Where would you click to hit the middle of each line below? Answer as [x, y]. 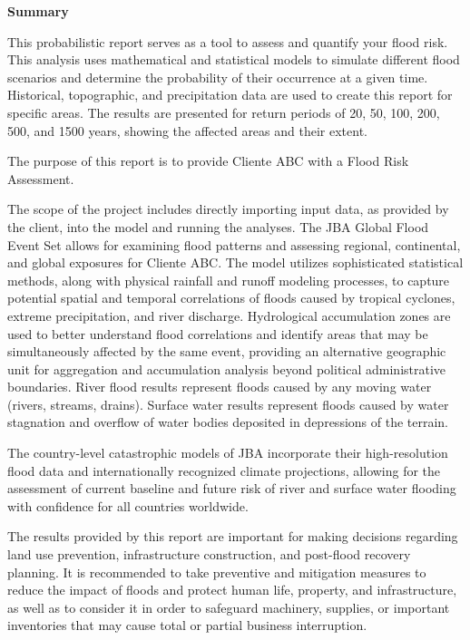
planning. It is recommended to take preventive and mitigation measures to [217, 572]
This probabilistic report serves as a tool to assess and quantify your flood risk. [228, 41]
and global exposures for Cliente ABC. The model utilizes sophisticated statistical [235, 262]
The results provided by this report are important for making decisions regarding [233, 536]
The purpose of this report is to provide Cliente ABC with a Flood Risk [208, 161]
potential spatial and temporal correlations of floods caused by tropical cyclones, [231, 298]
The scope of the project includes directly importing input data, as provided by [228, 209]
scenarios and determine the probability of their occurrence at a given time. [218, 77]
